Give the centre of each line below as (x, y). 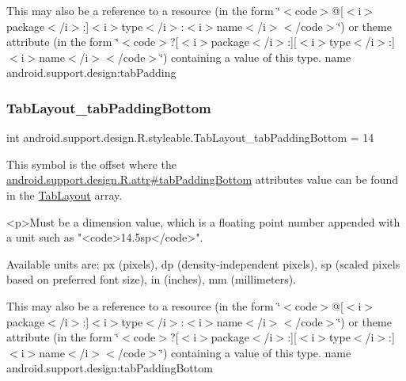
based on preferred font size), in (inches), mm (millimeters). (152, 279)
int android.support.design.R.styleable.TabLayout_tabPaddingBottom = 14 (190, 137)
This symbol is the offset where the (91, 164)
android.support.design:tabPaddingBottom (110, 368)
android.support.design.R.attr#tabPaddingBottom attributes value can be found (202, 179)
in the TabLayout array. (65, 194)
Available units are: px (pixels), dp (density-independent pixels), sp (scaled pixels (203, 263)
